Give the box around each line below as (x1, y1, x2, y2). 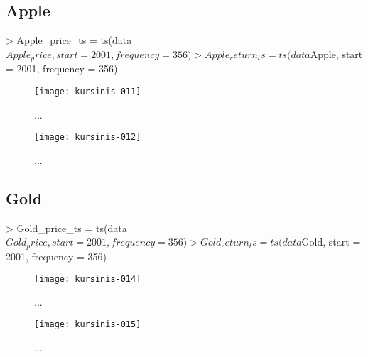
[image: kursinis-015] (34, 319, 141, 330)
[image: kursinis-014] (34, 274, 141, 285)
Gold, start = (301, 234, 361, 249)
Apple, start (310, 46, 363, 61)
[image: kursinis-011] (34, 86, 141, 97)
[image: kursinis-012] (34, 132, 141, 143)
